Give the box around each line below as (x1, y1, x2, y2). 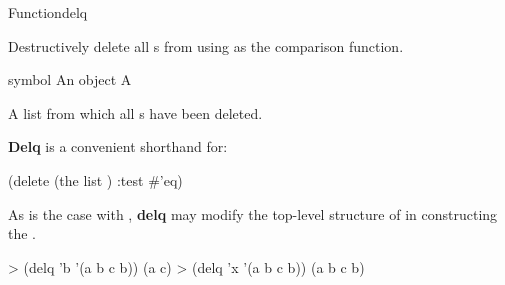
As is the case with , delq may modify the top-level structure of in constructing (8, 203, 498, 224)
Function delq (8, 2, 88, 22)
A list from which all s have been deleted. (8, 102, 263, 123)
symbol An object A (8, 69, 132, 90)
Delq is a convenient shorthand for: (8, 136, 228, 157)
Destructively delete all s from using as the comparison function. (8, 35, 404, 56)
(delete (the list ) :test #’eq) (8, 169, 183, 190)
